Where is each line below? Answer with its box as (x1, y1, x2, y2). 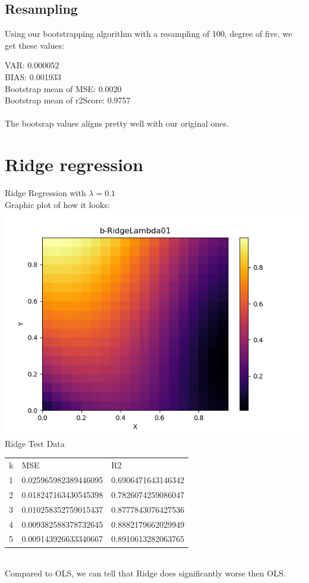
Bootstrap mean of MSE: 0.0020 (5, 82, 122, 94)
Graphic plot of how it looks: (5, 198, 110, 210)
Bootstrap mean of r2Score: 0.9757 (5, 94, 131, 106)
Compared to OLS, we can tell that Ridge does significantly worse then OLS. (5, 567, 286, 579)
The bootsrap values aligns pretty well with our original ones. (5, 117, 229, 130)
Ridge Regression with (5, 187, 86, 199)
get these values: (5, 39, 65, 51)
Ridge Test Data (5, 437, 65, 449)
